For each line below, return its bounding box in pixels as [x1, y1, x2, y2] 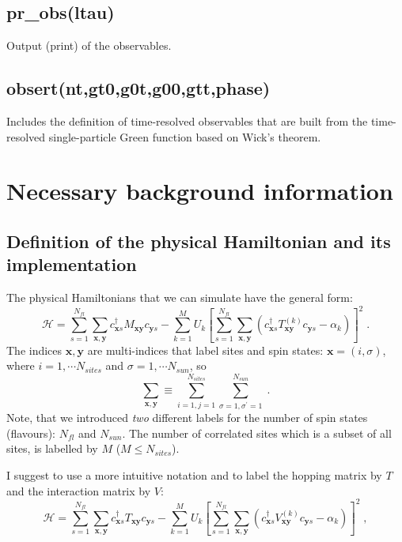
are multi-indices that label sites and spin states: [87, 341, 324, 358]
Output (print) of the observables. [6, 37, 172, 54]
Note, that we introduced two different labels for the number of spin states [6, 409, 368, 426]
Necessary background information [6, 175, 393, 207]
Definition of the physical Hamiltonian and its [6, 228, 391, 253]
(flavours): [6, 424, 55, 441]
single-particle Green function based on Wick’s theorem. [48, 128, 321, 145]
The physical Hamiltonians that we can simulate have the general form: [6, 289, 353, 306]
